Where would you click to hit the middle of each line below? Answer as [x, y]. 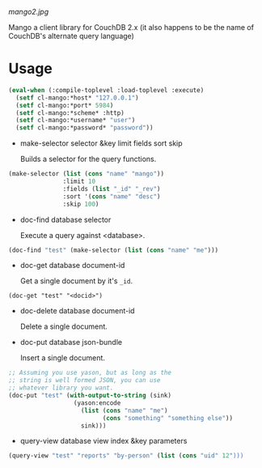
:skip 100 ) [81, 204]
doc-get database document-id [72, 266]
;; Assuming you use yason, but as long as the [90, 373]
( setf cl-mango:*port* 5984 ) [65, 105]
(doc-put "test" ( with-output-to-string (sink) [90, 396]
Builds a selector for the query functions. [88, 159]
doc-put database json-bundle [71, 342]
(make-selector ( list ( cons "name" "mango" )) [86, 174]
